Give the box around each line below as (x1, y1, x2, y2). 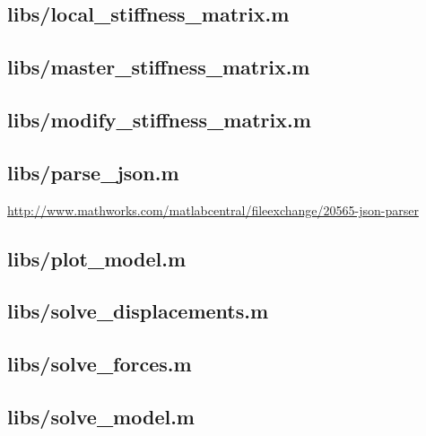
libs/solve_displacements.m (7, 297, 269, 325)
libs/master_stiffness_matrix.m (7, 53, 310, 81)
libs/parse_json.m (7, 158, 179, 186)
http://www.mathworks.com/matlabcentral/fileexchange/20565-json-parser (7, 200, 419, 219)
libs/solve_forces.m (7, 350, 192, 378)
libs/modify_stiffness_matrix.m (7, 105, 311, 133)
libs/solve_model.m (7, 402, 195, 430)
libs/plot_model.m (7, 244, 187, 272)
